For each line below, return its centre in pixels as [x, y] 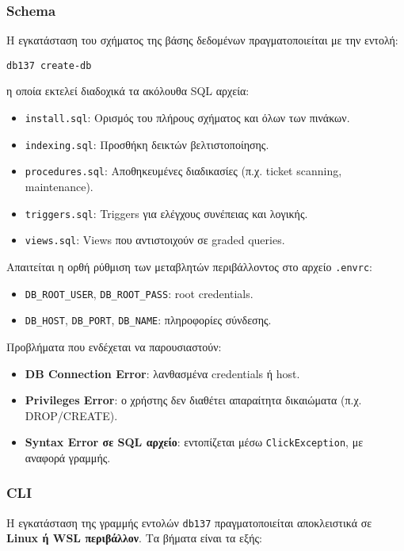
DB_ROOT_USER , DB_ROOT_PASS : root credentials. [139, 293]
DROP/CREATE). [71, 415]
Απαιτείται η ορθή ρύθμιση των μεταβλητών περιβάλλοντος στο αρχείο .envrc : [189, 266]
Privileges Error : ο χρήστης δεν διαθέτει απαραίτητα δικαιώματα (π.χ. [193, 400]
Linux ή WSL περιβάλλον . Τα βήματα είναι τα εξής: [134, 538]
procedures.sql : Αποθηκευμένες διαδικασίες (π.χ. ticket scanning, [183, 171]
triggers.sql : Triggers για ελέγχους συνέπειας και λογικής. [166, 213]
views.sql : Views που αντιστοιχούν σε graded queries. [155, 240]
